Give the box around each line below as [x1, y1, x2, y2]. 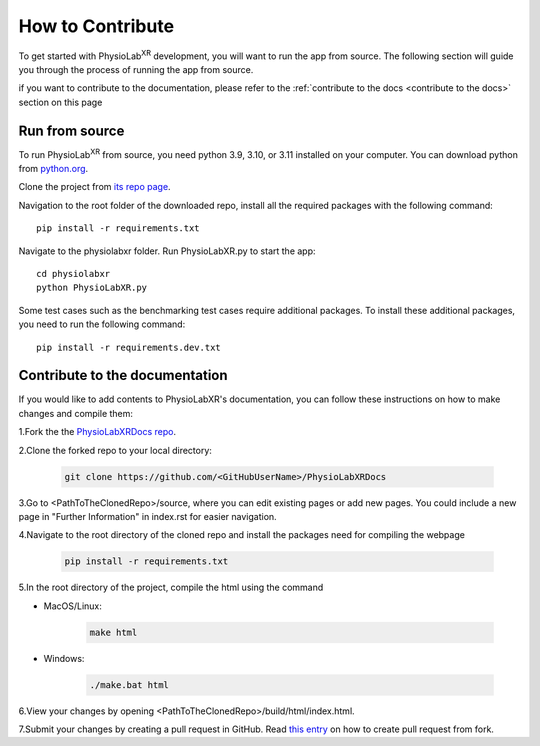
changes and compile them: [18, 407, 134, 419]
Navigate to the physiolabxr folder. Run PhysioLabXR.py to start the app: [18, 245, 316, 257]
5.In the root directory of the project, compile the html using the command [18, 581, 324, 594]
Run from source [18, 122, 125, 139]
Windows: [43, 652, 85, 664]
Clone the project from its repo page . [18, 181, 171, 193]
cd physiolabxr [36, 268, 111, 279]
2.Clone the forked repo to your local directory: [18, 444, 212, 456]
